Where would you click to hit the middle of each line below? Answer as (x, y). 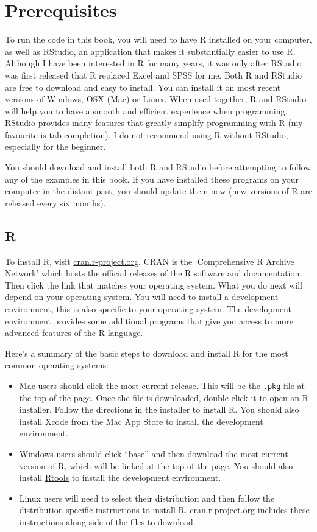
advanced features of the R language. (74, 333)
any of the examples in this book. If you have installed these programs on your (152, 179)
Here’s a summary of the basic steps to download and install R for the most (147, 353)
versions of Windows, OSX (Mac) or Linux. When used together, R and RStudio (156, 99)
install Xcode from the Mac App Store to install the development (141, 421)
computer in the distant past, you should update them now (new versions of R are (158, 191)
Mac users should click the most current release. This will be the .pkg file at (162, 385)
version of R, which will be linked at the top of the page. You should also (156, 465)
